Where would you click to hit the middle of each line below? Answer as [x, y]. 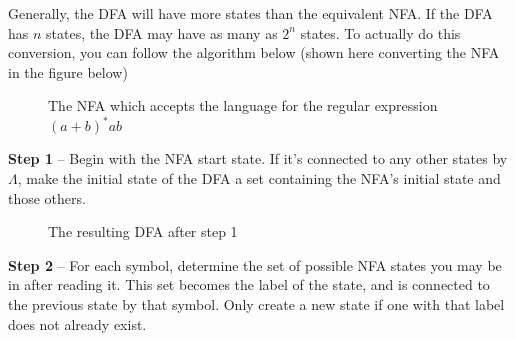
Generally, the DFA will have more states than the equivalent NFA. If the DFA [250, 13]
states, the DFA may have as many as [162, 32]
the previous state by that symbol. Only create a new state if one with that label [256, 304]
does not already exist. [77, 323]
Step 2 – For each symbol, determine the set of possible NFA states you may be [255, 264]
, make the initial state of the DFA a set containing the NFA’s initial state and [259, 178]
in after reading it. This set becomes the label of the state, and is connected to [249, 284]
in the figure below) [68, 71]
